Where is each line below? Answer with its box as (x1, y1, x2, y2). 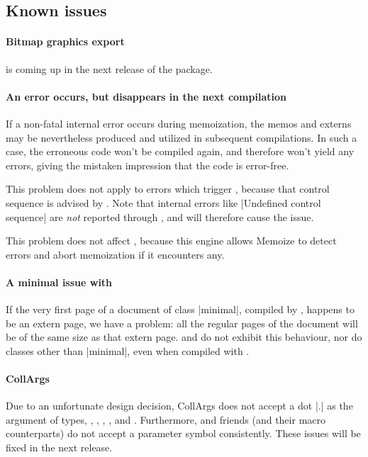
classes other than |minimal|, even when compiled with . (6, 343, 250, 358)
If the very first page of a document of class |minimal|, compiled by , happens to (6, 302, 355, 317)
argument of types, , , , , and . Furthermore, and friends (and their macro (6, 412, 325, 427)
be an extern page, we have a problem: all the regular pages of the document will (6, 315, 358, 330)
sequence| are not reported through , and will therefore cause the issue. (6, 209, 314, 224)
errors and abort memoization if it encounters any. (6, 247, 225, 261)
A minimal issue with (6, 274, 113, 289)
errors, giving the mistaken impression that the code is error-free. (6, 157, 289, 172)
